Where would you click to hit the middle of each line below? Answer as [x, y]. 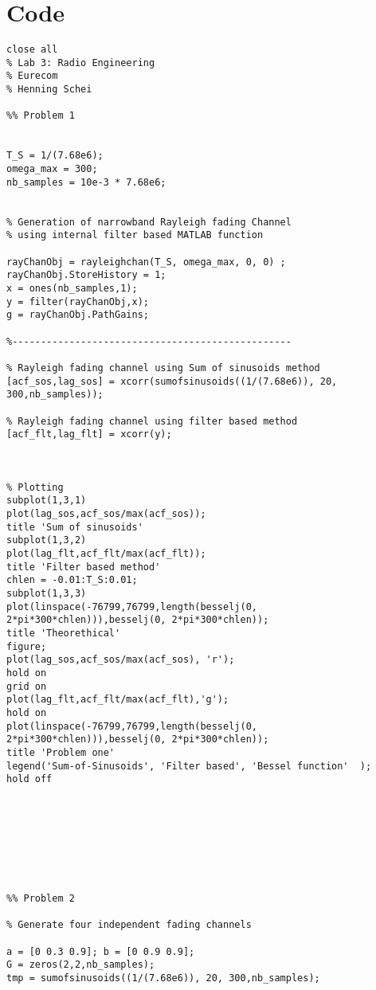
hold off [29, 779]
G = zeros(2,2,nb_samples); [81, 965]
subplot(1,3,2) [47, 540]
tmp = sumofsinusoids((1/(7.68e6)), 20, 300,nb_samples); [163, 978]
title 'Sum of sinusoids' [75, 527]
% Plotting [35, 487]
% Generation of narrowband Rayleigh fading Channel [149, 222]
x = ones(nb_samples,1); [72, 288]
